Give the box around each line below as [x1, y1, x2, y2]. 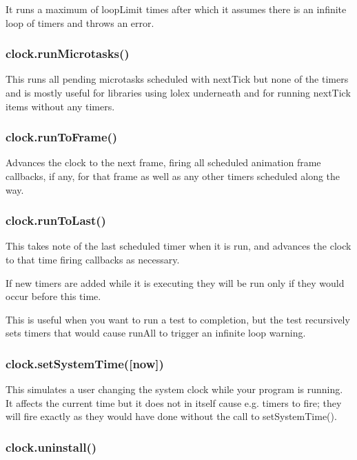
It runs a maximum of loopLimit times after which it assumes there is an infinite [6, 2, 347, 16]
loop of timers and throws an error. [6, 15, 154, 30]
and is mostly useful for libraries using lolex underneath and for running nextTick [6, 86, 351, 99]
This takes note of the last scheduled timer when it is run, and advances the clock [6, 239, 351, 253]
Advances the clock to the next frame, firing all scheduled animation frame [6, 155, 321, 170]
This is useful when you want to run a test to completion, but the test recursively [6, 312, 350, 326]
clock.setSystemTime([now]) [6, 354, 164, 372]
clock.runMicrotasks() [6, 45, 130, 62]
